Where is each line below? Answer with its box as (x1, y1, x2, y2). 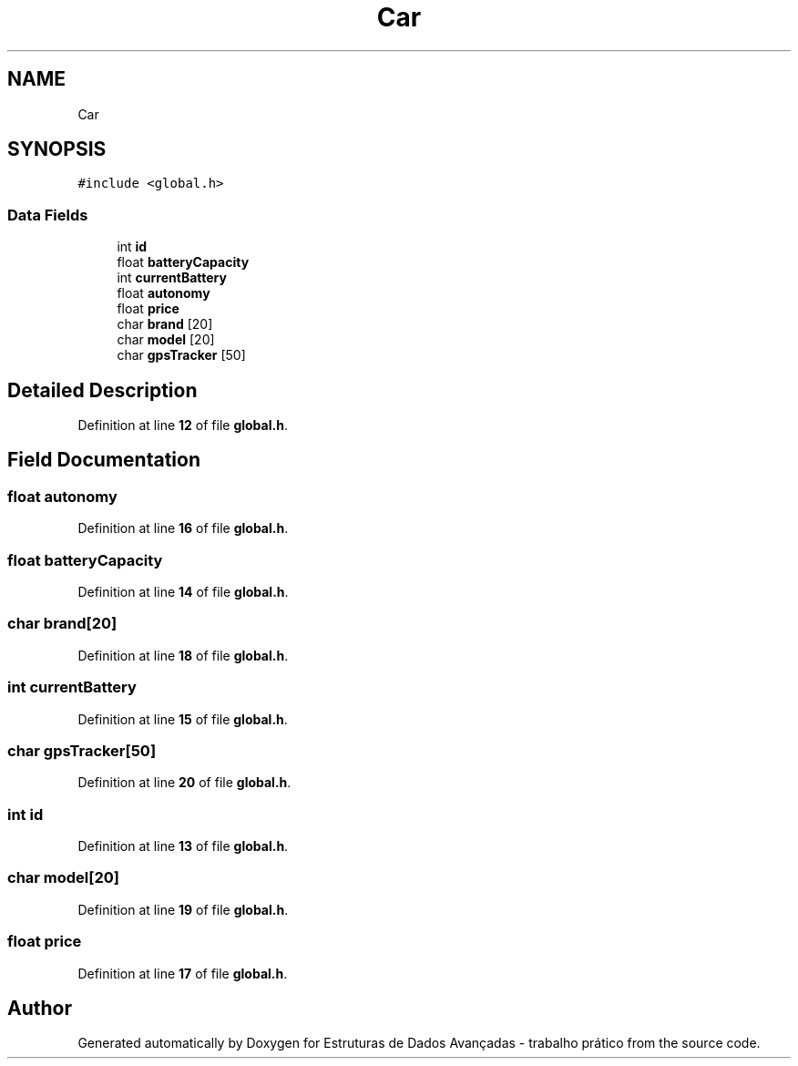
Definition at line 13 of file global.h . (77, 838, 289, 854)
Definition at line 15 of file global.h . (77, 711, 288, 727)
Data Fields (7, 205, 88, 224)
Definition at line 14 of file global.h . (77, 584, 289, 600)
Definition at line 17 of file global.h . (77, 965, 288, 981)
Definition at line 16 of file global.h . (77, 520, 289, 537)
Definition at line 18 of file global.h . (77, 647, 289, 663)
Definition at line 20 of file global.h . (77, 774, 292, 791)
